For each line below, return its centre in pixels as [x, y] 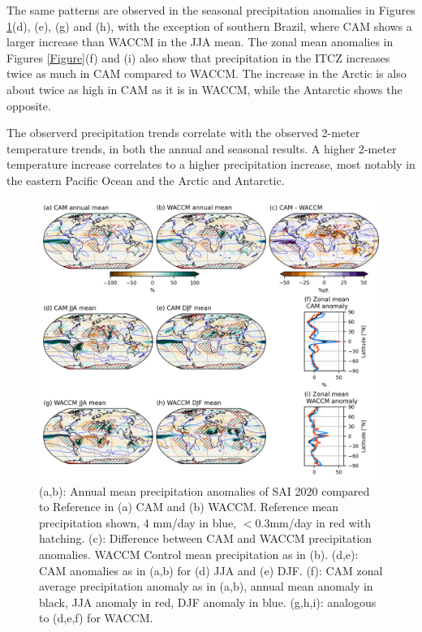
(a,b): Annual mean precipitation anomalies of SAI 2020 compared [205, 490]
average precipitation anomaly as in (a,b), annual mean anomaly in [206, 586]
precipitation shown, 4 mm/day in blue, [138, 522]
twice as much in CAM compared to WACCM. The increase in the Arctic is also [207, 73]
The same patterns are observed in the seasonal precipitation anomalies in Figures [211, 10]
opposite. [29, 105]
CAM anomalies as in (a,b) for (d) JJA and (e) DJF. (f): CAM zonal [211, 570]
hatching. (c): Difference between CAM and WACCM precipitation [206, 538]
